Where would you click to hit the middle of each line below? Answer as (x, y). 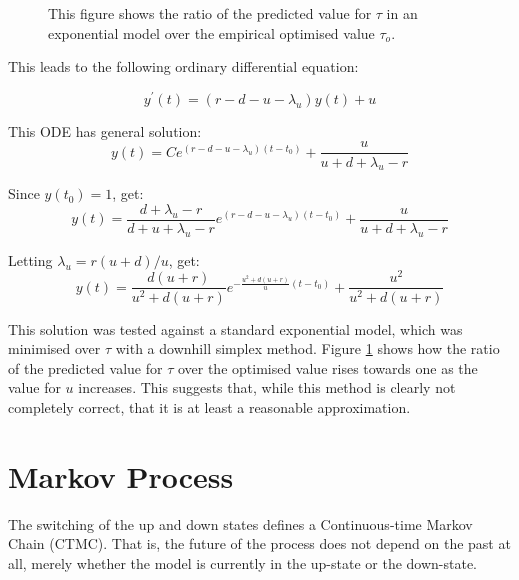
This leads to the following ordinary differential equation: (183, 66)
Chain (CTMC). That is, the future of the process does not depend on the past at (259, 543)
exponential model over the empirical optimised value (211, 32)
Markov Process (121, 475)
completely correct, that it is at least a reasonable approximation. (209, 406)
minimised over (54, 348)
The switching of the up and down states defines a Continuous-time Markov (240, 523)
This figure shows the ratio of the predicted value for (210, 13)
